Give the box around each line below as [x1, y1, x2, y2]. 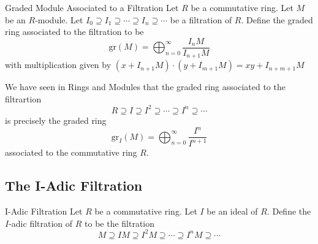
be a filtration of [170, 13, 232, 26]
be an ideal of [206, 205, 258, 218]
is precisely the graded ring [5, 113, 107, 126]
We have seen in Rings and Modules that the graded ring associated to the [5, 80, 286, 93]
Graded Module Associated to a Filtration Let [5, 1, 179, 13]
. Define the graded [241, 13, 313, 26]
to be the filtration [85, 216, 155, 229]
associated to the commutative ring [5, 146, 137, 159]
